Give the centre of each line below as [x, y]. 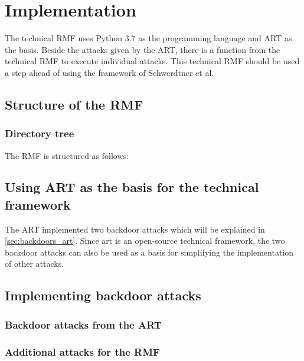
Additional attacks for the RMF [82, 351]
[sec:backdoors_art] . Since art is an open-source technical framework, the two [145, 241]
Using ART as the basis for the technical [132, 187]
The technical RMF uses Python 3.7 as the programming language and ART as [148, 38]
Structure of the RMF [74, 104]
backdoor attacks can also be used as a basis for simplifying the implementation [149, 252]
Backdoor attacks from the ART [83, 324]
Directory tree [40, 133]
